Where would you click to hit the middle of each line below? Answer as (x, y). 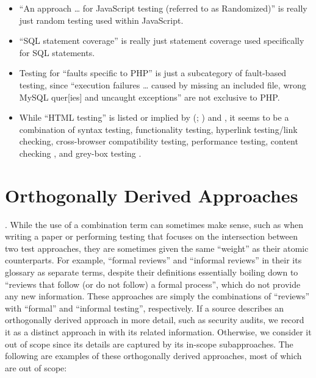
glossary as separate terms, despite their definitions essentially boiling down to (152, 272)
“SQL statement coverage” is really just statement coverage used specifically (162, 41)
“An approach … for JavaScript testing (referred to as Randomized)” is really (163, 8)
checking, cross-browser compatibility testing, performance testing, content (159, 141)
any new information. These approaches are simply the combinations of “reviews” (157, 296)
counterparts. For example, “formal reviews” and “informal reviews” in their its (153, 260)
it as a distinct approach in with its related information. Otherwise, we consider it (158, 332)
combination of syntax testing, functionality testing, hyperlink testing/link (158, 129)
